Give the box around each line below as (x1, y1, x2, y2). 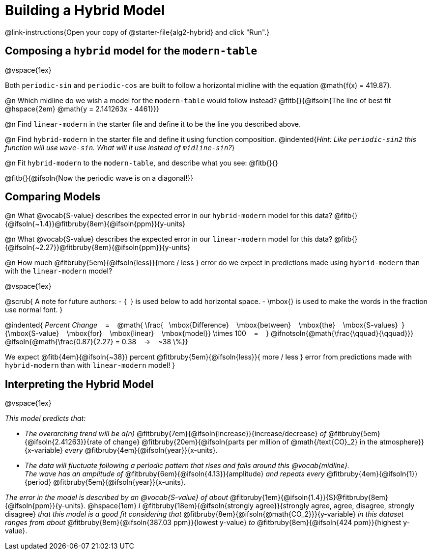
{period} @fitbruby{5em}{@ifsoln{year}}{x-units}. (25, 478, 186, 487)
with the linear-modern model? (5, 267, 113, 276)
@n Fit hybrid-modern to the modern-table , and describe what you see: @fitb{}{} (5, 158, 278, 167)
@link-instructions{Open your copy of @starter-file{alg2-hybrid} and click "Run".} (5, 28, 270, 36)
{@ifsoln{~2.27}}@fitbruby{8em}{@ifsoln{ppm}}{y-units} (5, 243, 190, 252)
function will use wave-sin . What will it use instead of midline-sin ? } (5, 143, 235, 152)
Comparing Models (5, 191, 101, 203)
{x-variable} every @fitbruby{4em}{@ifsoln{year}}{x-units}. (25, 446, 218, 455)
